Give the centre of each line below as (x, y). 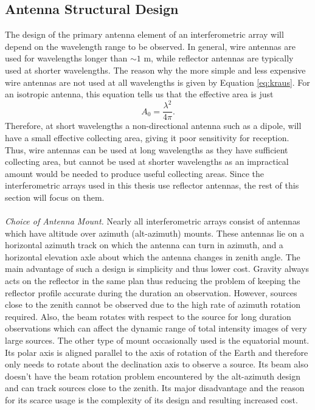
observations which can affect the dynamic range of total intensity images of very (156, 328)
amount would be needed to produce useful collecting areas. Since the (135, 173)
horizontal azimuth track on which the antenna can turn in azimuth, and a (144, 245)
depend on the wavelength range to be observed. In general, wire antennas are (150, 46)
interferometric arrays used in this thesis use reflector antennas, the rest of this (152, 185)
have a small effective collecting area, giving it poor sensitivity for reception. (147, 137)
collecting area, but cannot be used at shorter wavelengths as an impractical (147, 162)
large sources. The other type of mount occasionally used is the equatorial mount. (157, 340)
